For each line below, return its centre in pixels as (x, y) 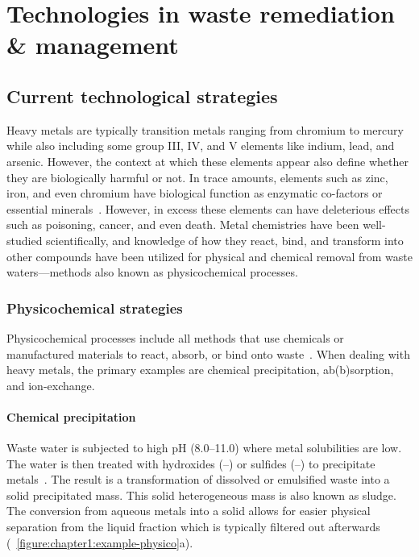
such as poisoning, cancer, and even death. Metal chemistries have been (183, 224)
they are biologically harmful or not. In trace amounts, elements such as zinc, (197, 177)
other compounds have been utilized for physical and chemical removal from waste (209, 256)
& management (93, 45)
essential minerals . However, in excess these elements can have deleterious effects (208, 208)
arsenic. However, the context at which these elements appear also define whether (207, 161)
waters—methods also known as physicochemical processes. (152, 272)
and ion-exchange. (51, 385)
